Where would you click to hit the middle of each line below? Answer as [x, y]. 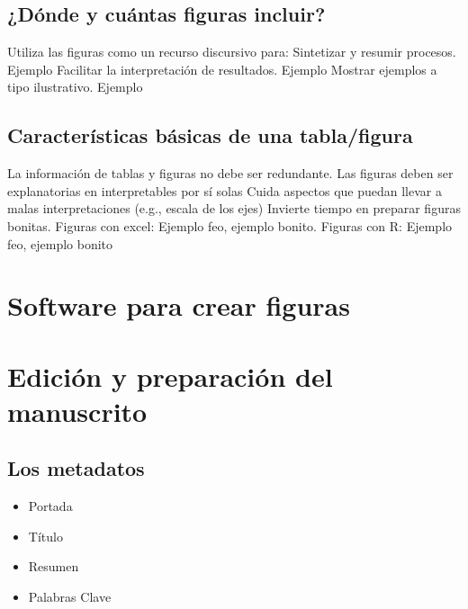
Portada [50, 506]
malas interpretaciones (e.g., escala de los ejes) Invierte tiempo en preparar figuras [234, 208]
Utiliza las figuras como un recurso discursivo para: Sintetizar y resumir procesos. [232, 52]
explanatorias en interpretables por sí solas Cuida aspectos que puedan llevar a [225, 190]
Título [45, 536]
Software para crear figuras [179, 305]
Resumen [54, 566]
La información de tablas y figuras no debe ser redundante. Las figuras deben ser [230, 173]
